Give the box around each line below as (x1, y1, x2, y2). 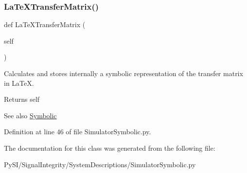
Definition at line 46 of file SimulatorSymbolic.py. (4, 126, 151, 137)
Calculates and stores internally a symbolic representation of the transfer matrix (4, 68, 243, 78)
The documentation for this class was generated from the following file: (4, 142, 215, 153)
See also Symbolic (4, 110, 57, 120)
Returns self (4, 94, 40, 104)
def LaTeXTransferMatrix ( (4, 19, 86, 30)
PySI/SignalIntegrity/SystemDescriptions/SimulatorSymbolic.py (4, 159, 196, 169)
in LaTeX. (4, 78, 34, 88)
